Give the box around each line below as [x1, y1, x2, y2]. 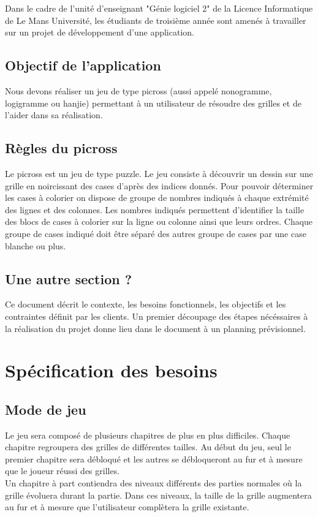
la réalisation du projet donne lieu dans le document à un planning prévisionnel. [5, 322, 306, 334]
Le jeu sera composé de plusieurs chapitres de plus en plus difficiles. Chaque [5, 428, 290, 441]
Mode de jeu [5, 399, 86, 418]
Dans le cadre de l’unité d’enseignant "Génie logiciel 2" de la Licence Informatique [5, 2, 313, 14]
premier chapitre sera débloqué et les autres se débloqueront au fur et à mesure [5, 452, 303, 465]
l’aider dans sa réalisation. [5, 108, 103, 121]
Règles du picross [5, 138, 118, 157]
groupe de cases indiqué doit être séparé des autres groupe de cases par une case [5, 227, 306, 240]
